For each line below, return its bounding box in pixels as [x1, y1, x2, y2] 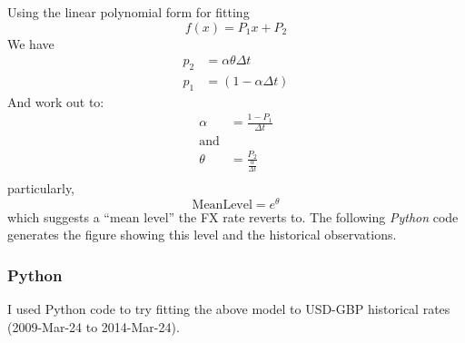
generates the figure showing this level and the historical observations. [7, 225, 397, 244]
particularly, [7, 179, 75, 198]
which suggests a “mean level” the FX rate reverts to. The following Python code [7, 207, 459, 226]
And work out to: [7, 92, 104, 111]
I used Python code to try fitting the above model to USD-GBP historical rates [7, 299, 450, 318]
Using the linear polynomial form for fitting [7, 3, 250, 21]
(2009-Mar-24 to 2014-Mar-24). [7, 317, 180, 336]
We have [7, 34, 54, 53]
